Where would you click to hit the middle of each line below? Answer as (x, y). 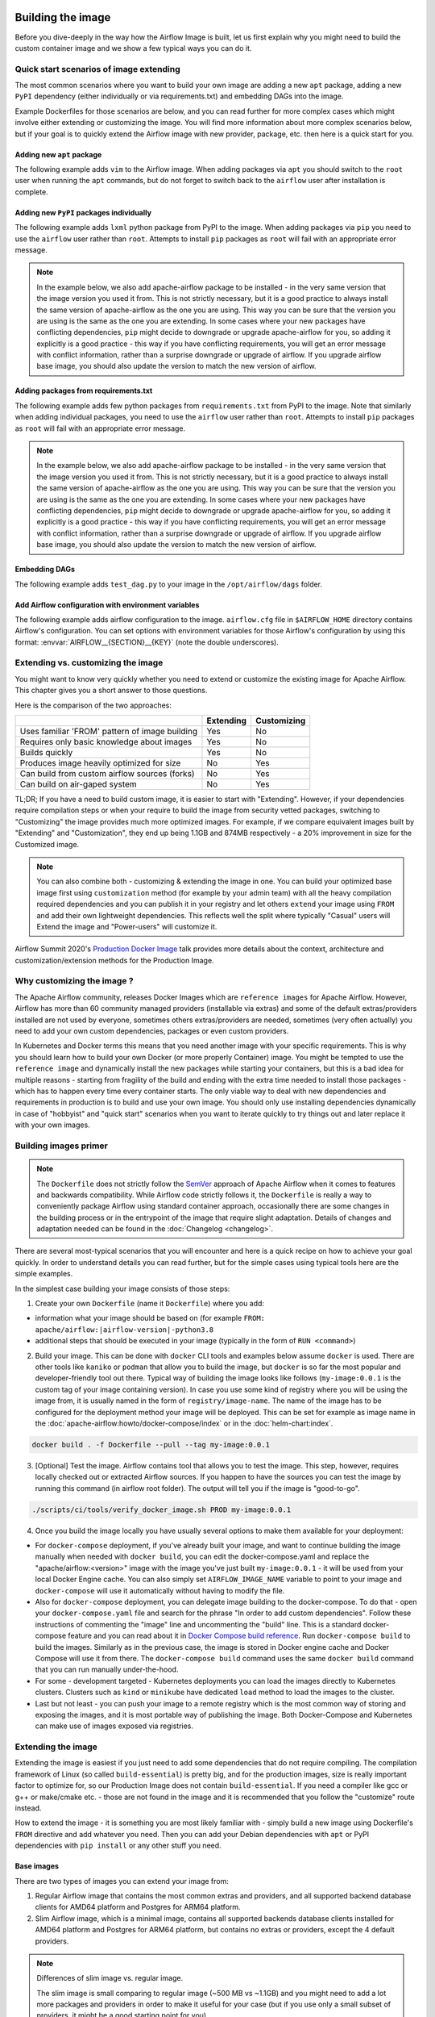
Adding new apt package (58, 154)
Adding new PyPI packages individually (83, 212)
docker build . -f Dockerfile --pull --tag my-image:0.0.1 (151, 1445)
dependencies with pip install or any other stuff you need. (118, 1846)
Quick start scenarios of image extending (97, 69)
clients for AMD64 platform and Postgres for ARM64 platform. (138, 1907)
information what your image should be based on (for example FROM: (150, 1318)
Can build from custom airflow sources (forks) (107, 774)
